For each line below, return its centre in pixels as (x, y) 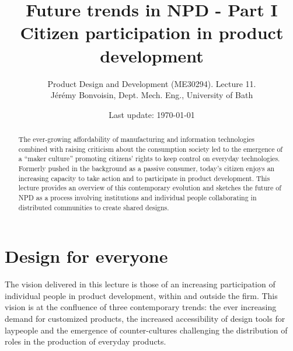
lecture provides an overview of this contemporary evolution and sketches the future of (150, 188)
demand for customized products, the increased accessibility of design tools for (145, 319)
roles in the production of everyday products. (86, 341)
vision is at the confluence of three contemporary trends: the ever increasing (141, 307)
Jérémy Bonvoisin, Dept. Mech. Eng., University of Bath (152, 95)
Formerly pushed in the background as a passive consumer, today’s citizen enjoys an (146, 168)
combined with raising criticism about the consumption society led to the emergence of (150, 149)
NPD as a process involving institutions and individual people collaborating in (137, 198)
